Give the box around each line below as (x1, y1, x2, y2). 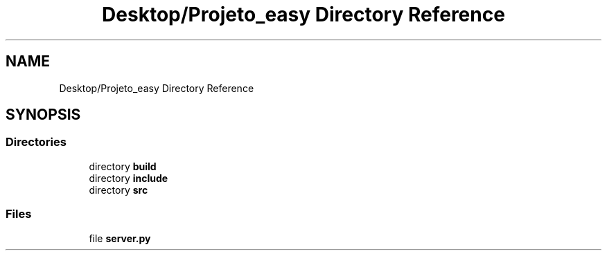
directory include (89, 172, 168, 184)
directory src (89, 183, 148, 196)
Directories (6, 135, 67, 149)
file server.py (89, 232, 151, 244)
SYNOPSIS (6, 106, 81, 124)
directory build (89, 160, 157, 172)
